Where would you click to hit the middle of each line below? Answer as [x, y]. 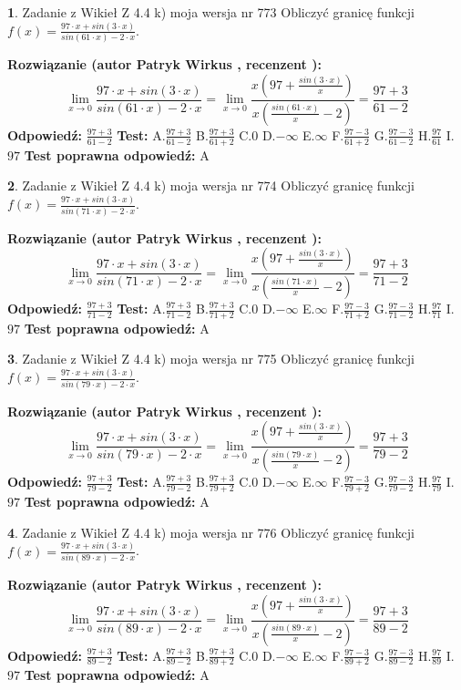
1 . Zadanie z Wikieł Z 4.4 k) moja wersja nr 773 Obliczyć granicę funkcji [211, 12]
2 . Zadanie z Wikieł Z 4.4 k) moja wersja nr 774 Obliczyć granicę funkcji [211, 185]
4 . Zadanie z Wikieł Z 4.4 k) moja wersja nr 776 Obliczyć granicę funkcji [211, 532]
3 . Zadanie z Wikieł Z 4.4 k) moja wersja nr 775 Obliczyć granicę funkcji [211, 359]
